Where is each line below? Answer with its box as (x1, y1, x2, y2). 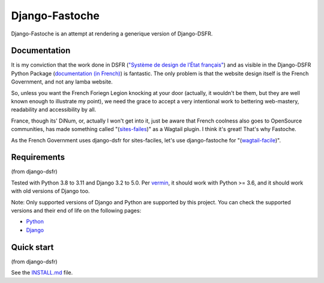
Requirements (11, 152, 65, 162)
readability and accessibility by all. (11, 106, 97, 114)
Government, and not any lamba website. (11, 78, 113, 85)
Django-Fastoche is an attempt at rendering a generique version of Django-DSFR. (11, 30, 213, 37)
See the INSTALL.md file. (11, 269, 73, 276)
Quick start (11, 242, 54, 252)
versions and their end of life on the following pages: (11, 207, 142, 215)
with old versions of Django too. (11, 187, 90, 195)
